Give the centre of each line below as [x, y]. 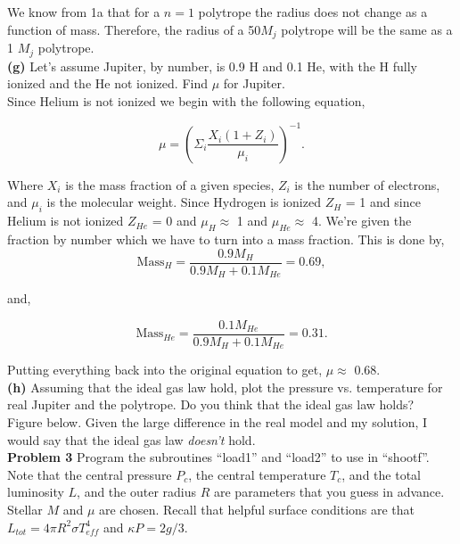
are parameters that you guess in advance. [329, 492]
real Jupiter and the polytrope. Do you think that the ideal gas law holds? [211, 404]
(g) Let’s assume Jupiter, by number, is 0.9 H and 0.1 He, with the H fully [213, 66]
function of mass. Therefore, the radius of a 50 [134, 29]
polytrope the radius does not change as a [313, 12]
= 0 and [174, 221]
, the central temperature [257, 474]
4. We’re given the [361, 221]
